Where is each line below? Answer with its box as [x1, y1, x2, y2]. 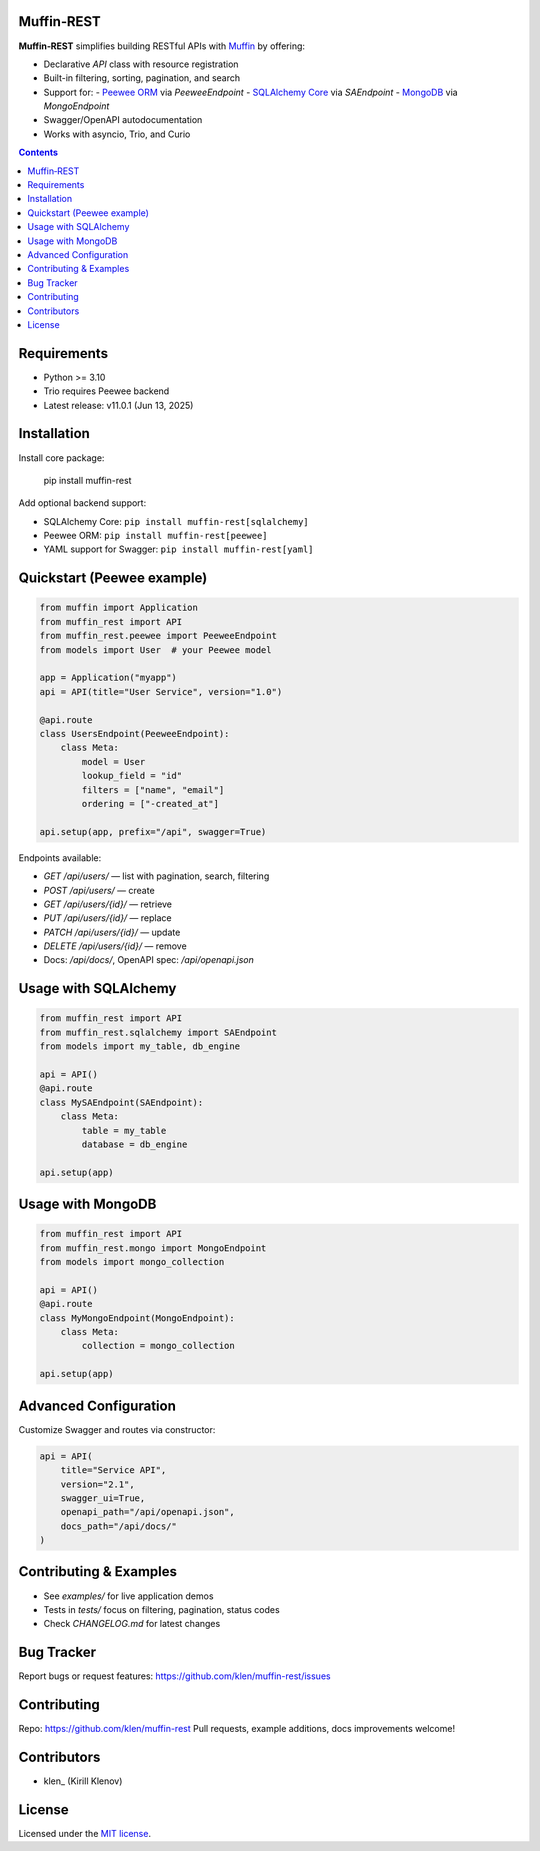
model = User [81, 756, 146, 767]
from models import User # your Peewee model [39, 644, 272, 655]
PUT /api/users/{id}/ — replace [43, 912, 172, 924]
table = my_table [81, 1125, 167, 1136]
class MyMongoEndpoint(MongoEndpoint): [39, 1312, 235, 1324]
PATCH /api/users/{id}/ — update [43, 926, 181, 938]
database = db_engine [81, 1138, 188, 1150]
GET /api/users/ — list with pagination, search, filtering [43, 870, 270, 882]
